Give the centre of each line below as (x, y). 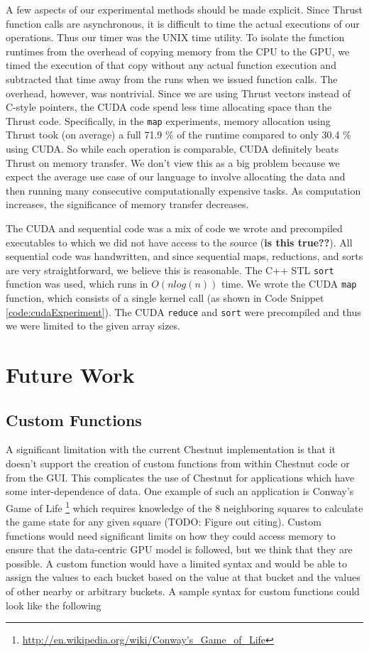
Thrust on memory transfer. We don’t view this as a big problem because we (173, 162)
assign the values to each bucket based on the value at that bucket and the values (183, 577)
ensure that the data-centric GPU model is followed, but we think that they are (179, 549)
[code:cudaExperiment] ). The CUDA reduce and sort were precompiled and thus (183, 311)
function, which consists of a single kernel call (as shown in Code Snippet (165, 298)
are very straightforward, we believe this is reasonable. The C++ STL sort (170, 270)
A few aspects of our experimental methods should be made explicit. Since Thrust (184, 9)
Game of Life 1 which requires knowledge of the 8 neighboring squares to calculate (184, 506)
